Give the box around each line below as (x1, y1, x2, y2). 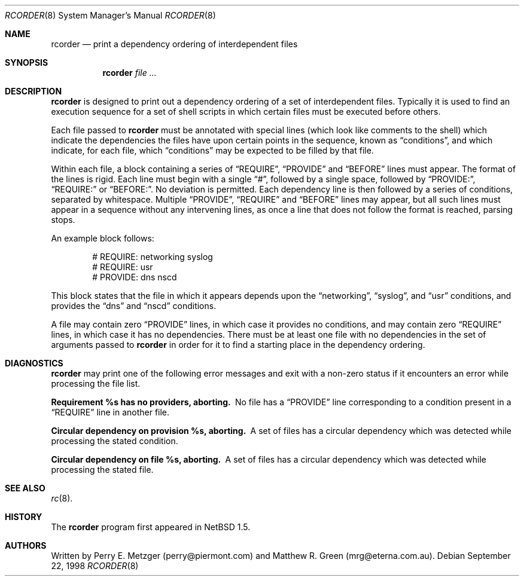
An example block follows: (51, 233, 154, 243)
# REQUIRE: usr (92, 262, 153, 272)
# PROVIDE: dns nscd (92, 272, 177, 282)
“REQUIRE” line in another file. (51, 407, 170, 417)
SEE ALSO (5, 483, 45, 493)
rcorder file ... (102, 68, 157, 78)
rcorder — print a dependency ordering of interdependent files (51, 39, 298, 49)
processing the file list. (51, 378, 141, 389)
